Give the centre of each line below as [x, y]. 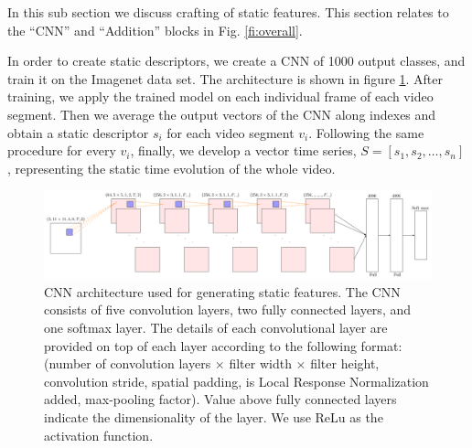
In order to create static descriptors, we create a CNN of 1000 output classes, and [236, 61]
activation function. [99, 435]
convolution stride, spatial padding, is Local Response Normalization [236, 381]
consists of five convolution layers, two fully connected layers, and [228, 309]
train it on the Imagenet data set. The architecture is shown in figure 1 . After [225, 78]
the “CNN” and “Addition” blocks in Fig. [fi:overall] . [155, 30]
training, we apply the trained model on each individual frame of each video [220, 96]
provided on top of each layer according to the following [200, 345]
